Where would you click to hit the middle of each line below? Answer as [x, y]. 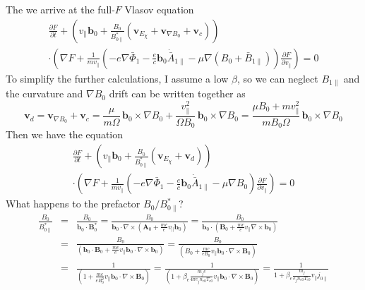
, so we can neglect [277, 78]
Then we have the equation [65, 134]
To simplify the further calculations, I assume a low [117, 78]
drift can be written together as [177, 93]
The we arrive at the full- [60, 9]
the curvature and [44, 93]
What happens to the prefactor [73, 204]
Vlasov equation [159, 9]
